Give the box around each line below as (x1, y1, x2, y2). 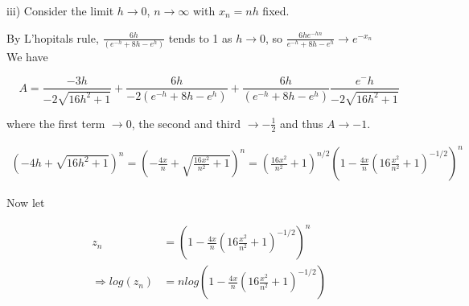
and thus (280, 114, 323, 131)
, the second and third (131, 114, 241, 131)
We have (6, 48, 48, 64)
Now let (6, 194, 45, 211)
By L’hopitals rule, (6, 29, 99, 46)
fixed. (262, 2, 290, 19)
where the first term (6, 114, 105, 131)
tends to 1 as (168, 29, 232, 46)
